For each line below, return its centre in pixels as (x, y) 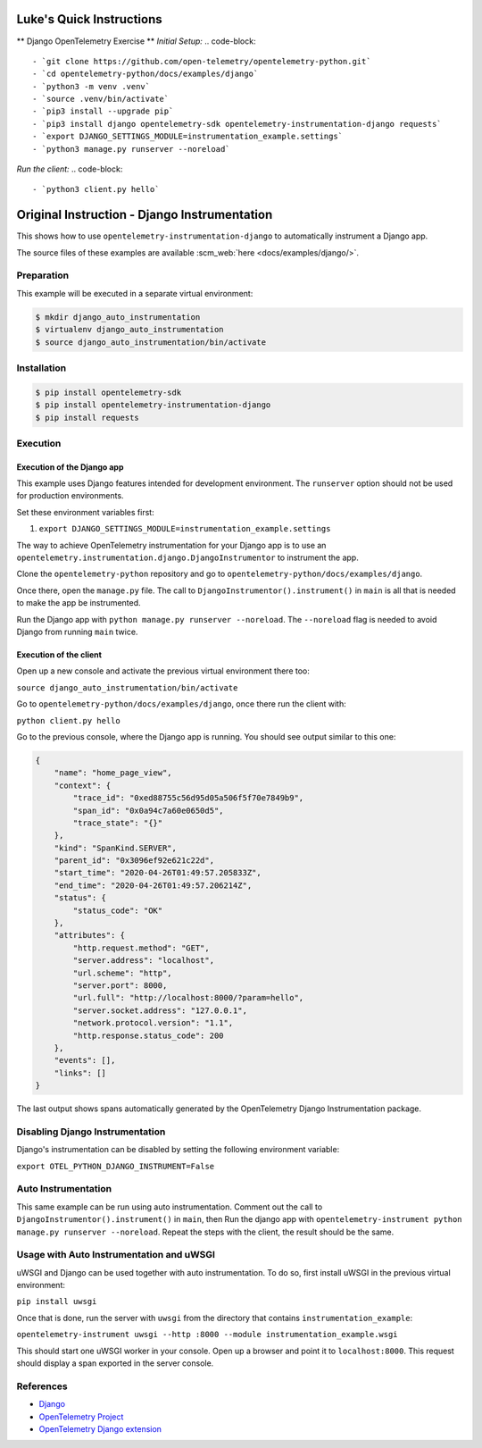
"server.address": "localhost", (143, 961)
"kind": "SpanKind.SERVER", (116, 848)
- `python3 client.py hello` (96, 189)
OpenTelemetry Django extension (100, 1428)
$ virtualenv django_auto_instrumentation (129, 330)
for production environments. (70, 496)
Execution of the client (59, 655)
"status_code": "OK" (118, 910)
